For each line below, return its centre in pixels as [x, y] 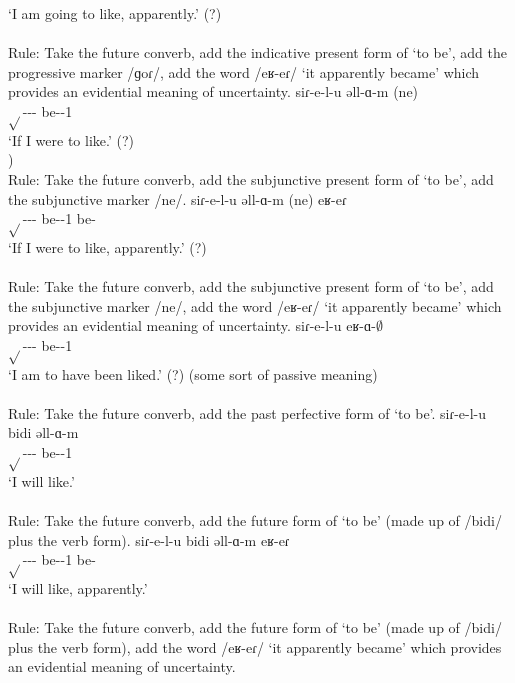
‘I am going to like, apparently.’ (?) [115, 13]
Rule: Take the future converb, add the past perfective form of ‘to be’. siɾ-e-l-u [247, 412]
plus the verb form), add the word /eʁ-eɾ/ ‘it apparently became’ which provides [255, 646]
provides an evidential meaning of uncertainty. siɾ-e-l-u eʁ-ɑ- [192, 325]
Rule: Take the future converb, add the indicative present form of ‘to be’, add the [257, 52]
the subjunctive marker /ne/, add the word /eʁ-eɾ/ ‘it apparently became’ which [255, 305]
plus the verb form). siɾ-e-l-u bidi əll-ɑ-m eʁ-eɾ [149, 539]
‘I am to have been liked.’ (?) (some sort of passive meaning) [193, 373]
